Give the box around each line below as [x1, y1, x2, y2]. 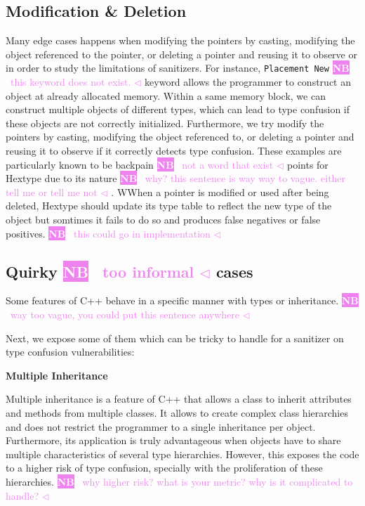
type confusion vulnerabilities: [6, 344, 135, 359]
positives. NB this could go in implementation [6, 226, 211, 240]
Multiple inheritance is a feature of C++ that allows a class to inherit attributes [6, 391, 352, 406]
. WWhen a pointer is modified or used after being [111, 184, 329, 199]
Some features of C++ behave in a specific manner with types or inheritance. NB [6, 293, 359, 308]
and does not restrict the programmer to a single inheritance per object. [6, 419, 316, 434]
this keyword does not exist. [11, 74, 131, 89]
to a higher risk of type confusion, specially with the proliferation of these [6, 460, 323, 475]
